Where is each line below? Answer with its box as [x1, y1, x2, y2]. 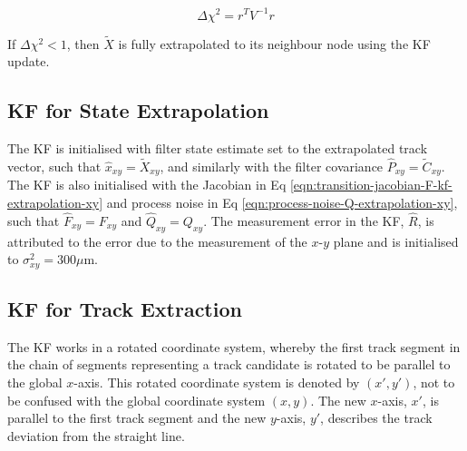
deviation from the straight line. [7, 426, 185, 445]
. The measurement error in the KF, [203, 211, 404, 230]
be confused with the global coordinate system [7, 390, 266, 409]
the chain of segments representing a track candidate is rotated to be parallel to [7, 355, 451, 374]
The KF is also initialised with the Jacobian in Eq [7, 175, 287, 194]
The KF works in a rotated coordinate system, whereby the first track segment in [7, 337, 461, 356]
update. [7, 52, 50, 71]
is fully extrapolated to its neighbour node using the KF [118, 34, 431, 53]
